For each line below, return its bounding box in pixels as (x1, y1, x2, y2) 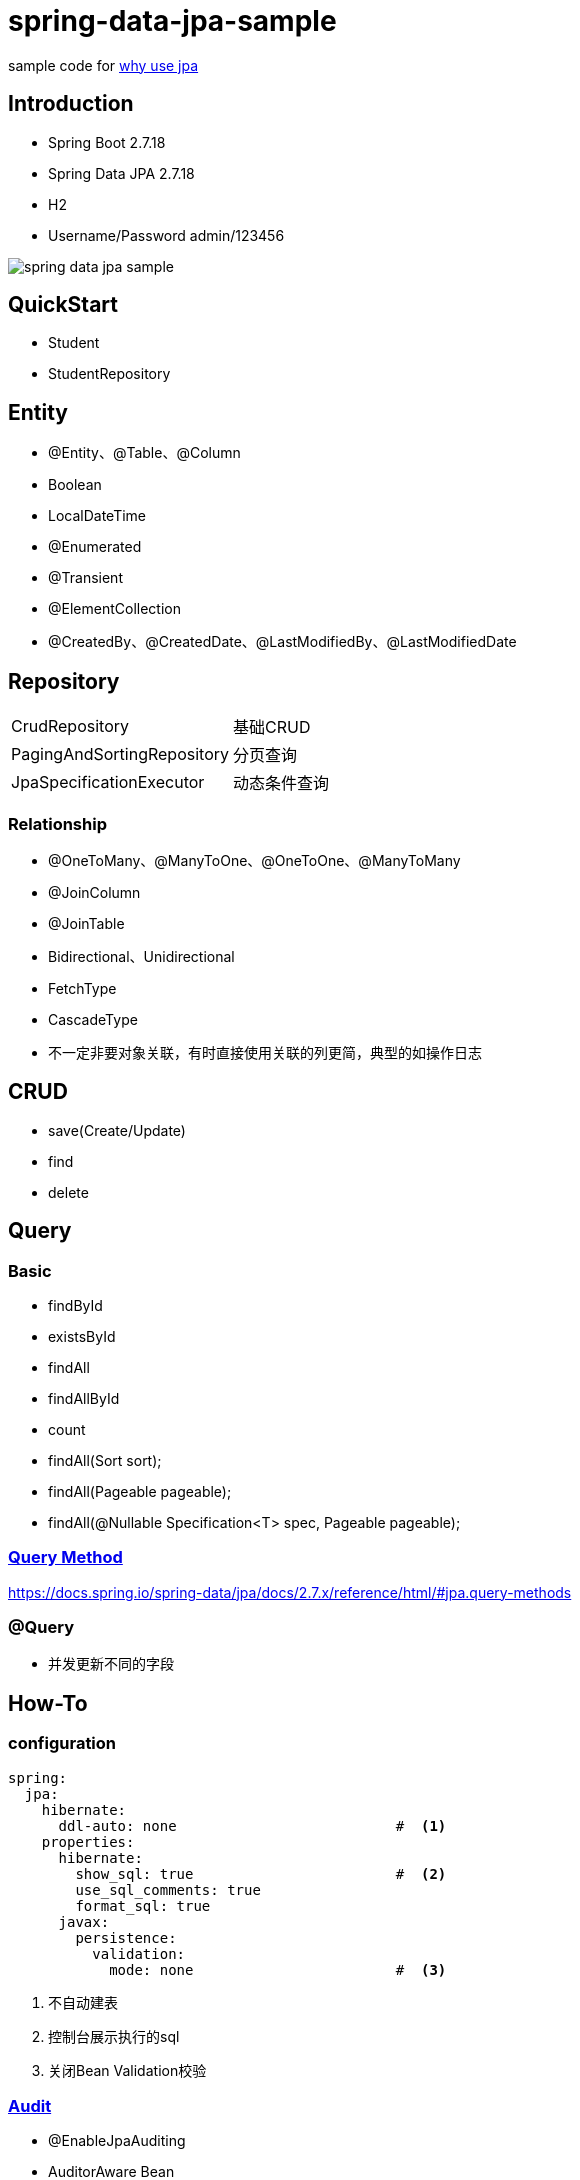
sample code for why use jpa (8, 56, 199, 74)
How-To (8, 1690, 88, 1716)
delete (48, 1183, 89, 1201)
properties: (41, 1833, 135, 1850)
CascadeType (48, 1010, 138, 1028)
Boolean (48, 476, 102, 494)
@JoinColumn (48, 883, 141, 901)
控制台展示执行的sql (48, 2027, 180, 2045)
